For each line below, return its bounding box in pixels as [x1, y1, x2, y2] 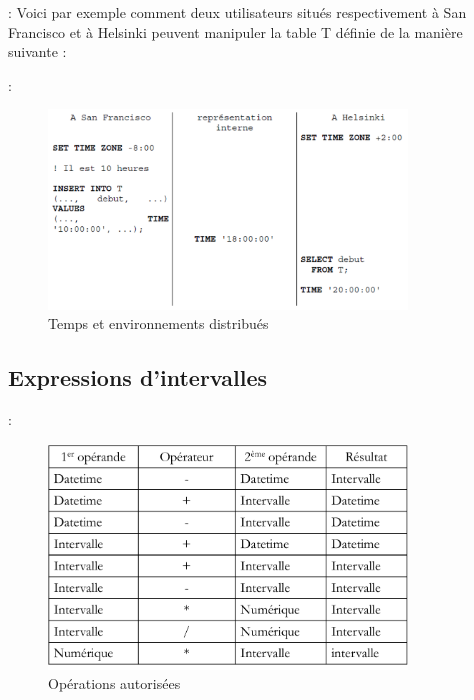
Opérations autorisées [48, 673, 181, 694]
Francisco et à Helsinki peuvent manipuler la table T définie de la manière [8, 21, 463, 42]
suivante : [8, 41, 67, 62]
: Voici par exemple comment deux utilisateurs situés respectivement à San [8, 2, 467, 22]
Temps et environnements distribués [48, 313, 269, 334]
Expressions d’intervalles [8, 362, 268, 393]
